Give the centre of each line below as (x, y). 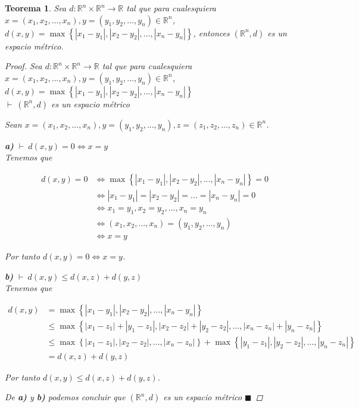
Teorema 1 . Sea (36, 8)
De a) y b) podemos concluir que (65, 397)
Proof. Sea (24, 66)
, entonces (211, 33)
